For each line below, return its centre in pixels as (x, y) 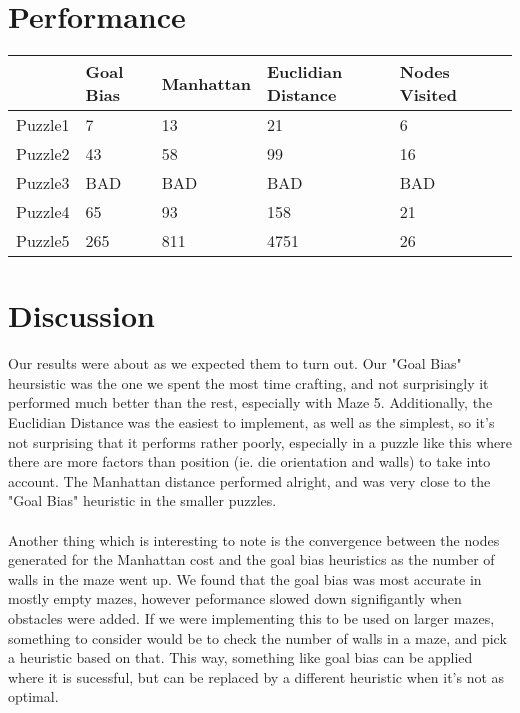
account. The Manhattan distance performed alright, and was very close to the (249, 480)
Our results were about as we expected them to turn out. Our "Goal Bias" (235, 363)
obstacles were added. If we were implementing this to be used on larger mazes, (251, 617)
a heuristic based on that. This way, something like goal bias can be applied (240, 657)
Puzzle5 (43, 241)
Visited (428, 95)
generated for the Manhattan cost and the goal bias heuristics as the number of (251, 559)
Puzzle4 (43, 212)
